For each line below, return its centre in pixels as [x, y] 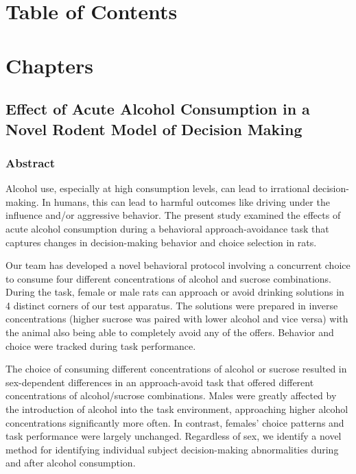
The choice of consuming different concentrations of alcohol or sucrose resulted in [176, 369]
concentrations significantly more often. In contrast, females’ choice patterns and [175, 422]
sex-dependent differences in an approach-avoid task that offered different [160, 382]
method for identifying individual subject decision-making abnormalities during [172, 449]
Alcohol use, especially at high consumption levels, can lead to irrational [158, 188]
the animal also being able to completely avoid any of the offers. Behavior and [170, 332]
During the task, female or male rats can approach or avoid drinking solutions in [175, 292]
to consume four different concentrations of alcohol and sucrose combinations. [168, 278]
